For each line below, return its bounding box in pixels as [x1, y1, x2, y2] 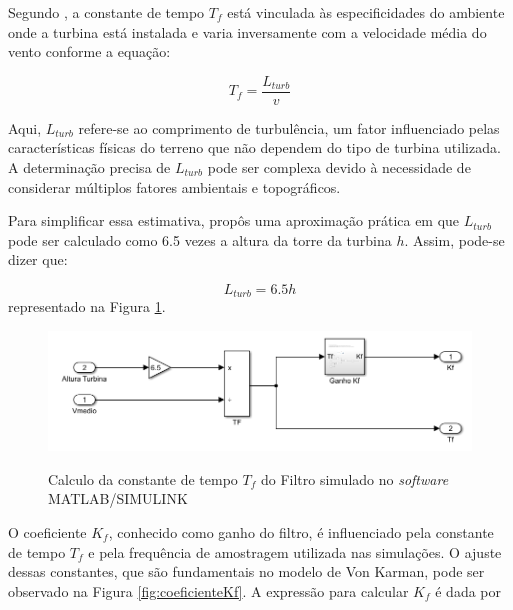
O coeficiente [8, 521, 87, 542]
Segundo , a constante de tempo [8, 2, 205, 22]
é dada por [435, 580, 502, 601]
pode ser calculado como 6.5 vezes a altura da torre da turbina [8, 229, 392, 250]
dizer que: [8, 249, 68, 270]
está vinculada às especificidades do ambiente [227, 2, 505, 22]
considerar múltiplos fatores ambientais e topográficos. [8, 176, 341, 197]
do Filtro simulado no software [260, 468, 449, 489]
